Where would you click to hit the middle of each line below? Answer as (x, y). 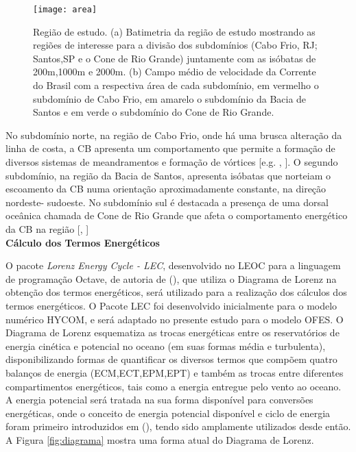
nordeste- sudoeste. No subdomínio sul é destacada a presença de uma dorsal (167, 202)
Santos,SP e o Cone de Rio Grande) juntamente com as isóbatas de (175, 58)
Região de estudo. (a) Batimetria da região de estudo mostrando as (174, 31)
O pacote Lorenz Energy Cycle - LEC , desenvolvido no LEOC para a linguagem (173, 265)
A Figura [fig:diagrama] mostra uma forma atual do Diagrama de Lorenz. (160, 439)
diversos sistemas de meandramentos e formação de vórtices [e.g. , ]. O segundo (172, 162)
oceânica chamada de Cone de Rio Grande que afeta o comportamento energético (177, 215)
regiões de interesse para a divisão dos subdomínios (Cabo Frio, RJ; (175, 45)
